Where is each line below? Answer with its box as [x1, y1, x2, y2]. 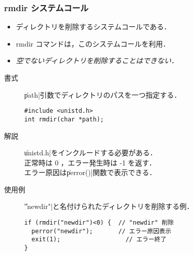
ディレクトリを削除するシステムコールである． [16, 21, 171, 32]
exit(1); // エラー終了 [31, 236, 167, 243]
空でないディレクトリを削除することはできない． [16, 55, 178, 66]
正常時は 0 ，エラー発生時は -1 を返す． [24, 157, 156, 167]
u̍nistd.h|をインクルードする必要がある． [24, 147, 157, 158]
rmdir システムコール [4, 1, 89, 14]
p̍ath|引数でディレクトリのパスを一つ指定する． [24, 89, 181, 100]
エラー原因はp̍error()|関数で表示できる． [24, 167, 157, 178]
